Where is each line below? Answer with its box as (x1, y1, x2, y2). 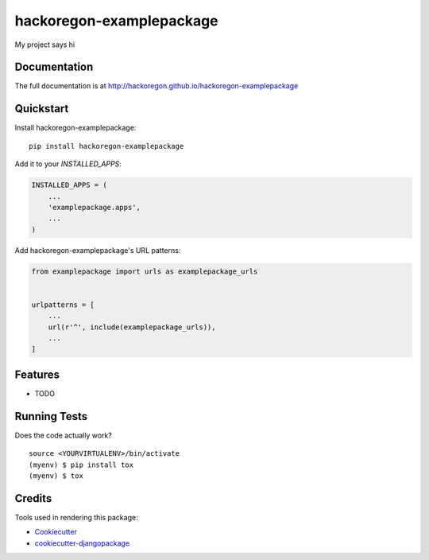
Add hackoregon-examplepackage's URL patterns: (14, 245, 181, 255)
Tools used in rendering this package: (14, 512, 138, 522)
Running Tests (14, 410, 87, 423)
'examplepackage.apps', (48, 203, 141, 212)
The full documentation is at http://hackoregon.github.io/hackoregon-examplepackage (14, 81, 299, 91)
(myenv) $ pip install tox (29, 460, 134, 469)
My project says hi (14, 40, 75, 49)
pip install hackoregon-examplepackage (29, 142, 184, 150)
